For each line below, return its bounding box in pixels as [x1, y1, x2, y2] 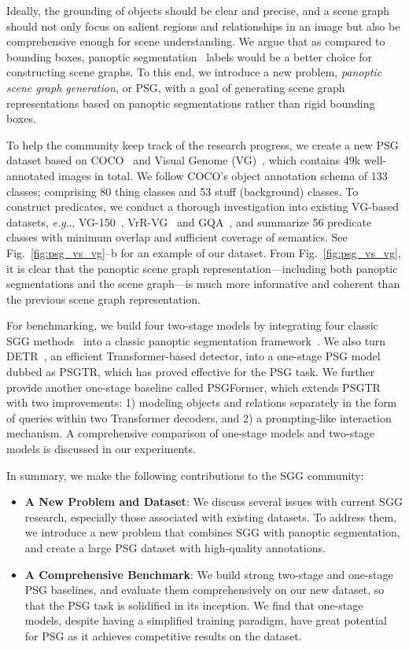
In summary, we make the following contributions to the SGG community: [6, 466, 364, 483]
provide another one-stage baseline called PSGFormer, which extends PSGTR [6, 378, 381, 395]
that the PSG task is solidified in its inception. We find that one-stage [24, 596, 363, 613]
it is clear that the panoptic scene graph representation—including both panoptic [6, 260, 398, 276]
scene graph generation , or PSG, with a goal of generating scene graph [6, 79, 345, 95]
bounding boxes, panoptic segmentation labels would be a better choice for [6, 48, 373, 65]
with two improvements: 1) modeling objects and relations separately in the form [6, 394, 397, 411]
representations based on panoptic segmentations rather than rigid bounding [6, 94, 375, 111]
